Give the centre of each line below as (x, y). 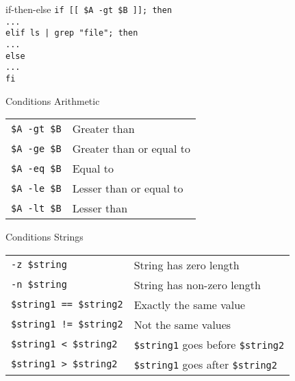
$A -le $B (36, 188)
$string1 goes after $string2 (205, 364)
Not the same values (182, 324)
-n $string (39, 285)
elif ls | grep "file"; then (72, 33)
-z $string (39, 265)
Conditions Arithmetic (53, 100)
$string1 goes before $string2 (209, 344)
